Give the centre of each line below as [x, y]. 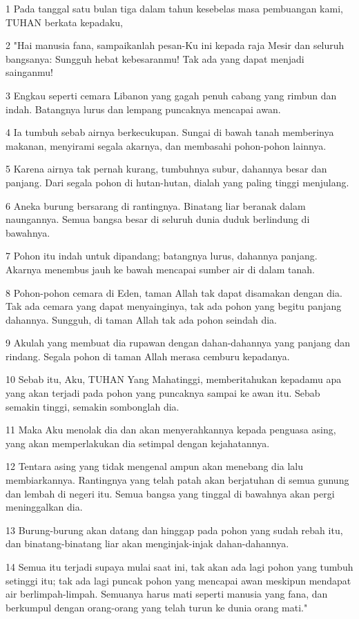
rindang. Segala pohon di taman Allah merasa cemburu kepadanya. [148, 356]
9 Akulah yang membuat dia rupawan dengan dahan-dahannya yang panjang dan [178, 343]
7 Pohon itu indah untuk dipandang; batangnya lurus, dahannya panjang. [162, 256]
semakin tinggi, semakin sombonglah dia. [93, 406]
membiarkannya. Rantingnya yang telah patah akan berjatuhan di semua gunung [177, 480]
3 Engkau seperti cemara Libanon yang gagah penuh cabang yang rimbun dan [171, 95]
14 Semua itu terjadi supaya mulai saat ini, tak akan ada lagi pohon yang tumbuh [179, 567]
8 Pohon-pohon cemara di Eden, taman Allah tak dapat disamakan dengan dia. [174, 292]
